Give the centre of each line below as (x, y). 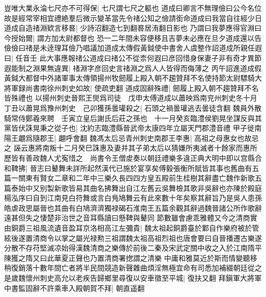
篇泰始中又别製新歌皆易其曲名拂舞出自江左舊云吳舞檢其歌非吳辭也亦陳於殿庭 (133, 188)
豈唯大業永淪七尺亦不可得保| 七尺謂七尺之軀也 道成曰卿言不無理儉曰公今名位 (133, 8)
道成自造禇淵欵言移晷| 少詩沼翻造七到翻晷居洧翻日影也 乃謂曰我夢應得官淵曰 (133, 28)
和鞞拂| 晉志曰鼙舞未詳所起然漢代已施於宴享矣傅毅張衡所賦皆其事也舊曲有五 (132, 168)
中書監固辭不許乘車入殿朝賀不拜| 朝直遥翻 (74, 288)
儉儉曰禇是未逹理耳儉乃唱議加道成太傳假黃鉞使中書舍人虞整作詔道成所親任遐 (133, 48)
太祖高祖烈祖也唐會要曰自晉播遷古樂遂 (197, 238)
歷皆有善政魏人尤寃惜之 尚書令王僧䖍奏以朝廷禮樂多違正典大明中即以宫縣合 (133, 157)
